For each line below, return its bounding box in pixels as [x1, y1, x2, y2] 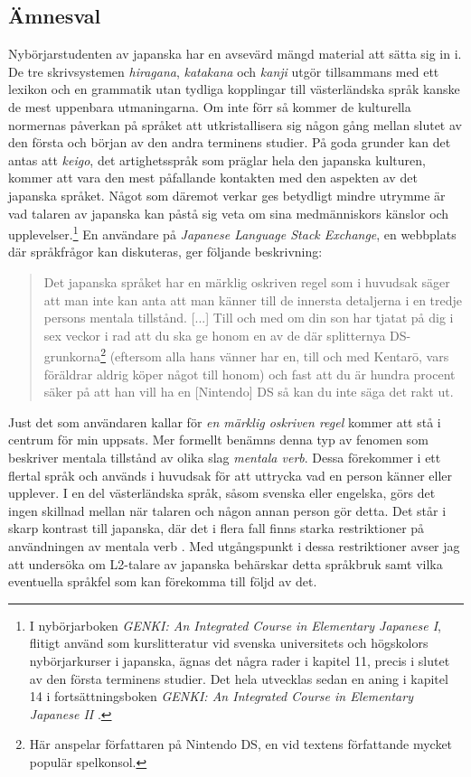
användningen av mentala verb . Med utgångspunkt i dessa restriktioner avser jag [8, 536, 460, 555]
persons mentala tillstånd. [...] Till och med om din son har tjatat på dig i [43, 308, 454, 327]
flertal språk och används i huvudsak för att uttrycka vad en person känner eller [8, 465, 453, 484]
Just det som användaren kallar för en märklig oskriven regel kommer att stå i [8, 412, 441, 431]
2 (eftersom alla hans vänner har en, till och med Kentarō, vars [100, 344, 449, 366]
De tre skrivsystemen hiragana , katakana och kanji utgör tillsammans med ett [8, 61, 439, 80]
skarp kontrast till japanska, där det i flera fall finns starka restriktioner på [8, 519, 425, 538]
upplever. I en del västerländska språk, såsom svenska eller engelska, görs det [8, 483, 436, 502]
